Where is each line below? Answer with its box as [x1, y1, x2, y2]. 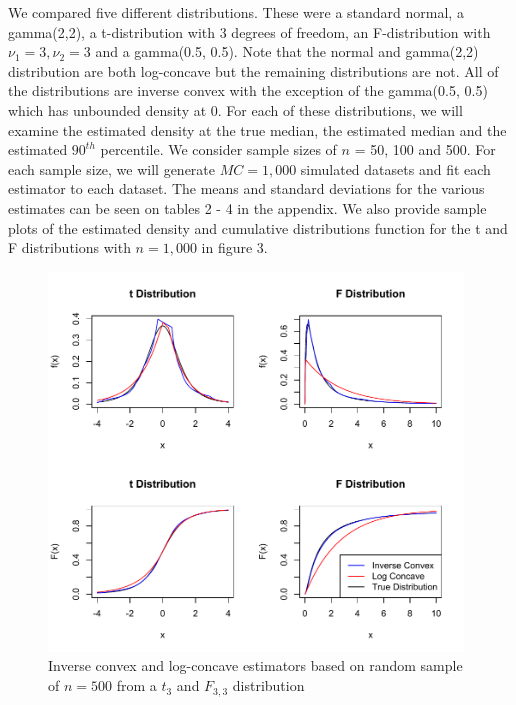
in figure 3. [201, 237, 268, 258]
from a [116, 675, 157, 696]
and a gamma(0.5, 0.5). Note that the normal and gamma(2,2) [95, 41, 479, 62]
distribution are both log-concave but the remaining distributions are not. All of [8, 60, 499, 81]
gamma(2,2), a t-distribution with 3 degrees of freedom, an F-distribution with [8, 21, 491, 42]
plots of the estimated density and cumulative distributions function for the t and [8, 217, 508, 238]
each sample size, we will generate [8, 158, 216, 179]
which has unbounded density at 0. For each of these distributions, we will [8, 99, 463, 120]
